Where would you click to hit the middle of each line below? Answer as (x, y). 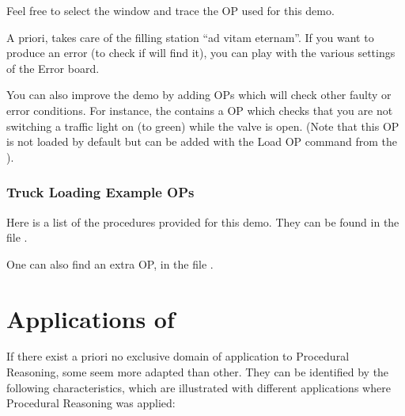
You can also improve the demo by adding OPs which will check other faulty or (199, 95)
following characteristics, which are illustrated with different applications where (199, 387)
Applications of (91, 318)
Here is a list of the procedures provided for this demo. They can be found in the (203, 221)
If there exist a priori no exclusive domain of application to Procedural (178, 356)
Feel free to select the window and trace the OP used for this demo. (170, 10)
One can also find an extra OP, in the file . (110, 263)
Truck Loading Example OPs (100, 192)
